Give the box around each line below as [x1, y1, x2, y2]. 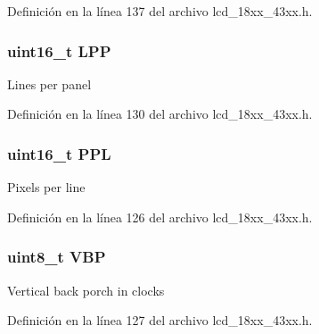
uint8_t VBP [7, 246, 106, 268]
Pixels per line [7, 178, 86, 196]
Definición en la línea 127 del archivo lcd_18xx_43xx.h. [7, 311, 313, 330]
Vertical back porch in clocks [7, 280, 165, 299]
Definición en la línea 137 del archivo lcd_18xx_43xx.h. [7, 2, 313, 20]
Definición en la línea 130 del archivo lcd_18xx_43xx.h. [7, 104, 313, 123]
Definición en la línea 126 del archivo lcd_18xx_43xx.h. [7, 207, 313, 226]
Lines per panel [7, 74, 92, 93]
